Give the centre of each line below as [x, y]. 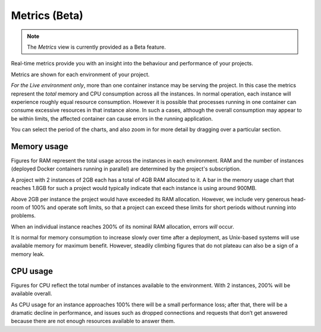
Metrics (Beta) [47, 15]
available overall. [32, 293]
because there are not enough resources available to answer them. [93, 321]
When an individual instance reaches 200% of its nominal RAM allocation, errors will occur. [122, 226]
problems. [23, 216]
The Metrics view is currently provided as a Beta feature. [97, 47]
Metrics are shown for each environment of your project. [80, 74]
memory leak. [28, 254]
